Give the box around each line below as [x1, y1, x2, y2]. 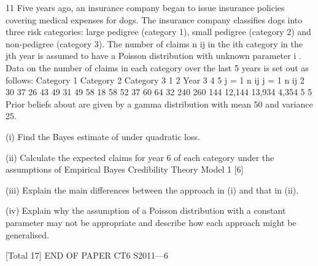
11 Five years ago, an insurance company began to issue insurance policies [6, 1, 285, 14]
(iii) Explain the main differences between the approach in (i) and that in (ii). [6, 183, 299, 196]
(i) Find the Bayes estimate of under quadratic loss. [6, 130, 200, 143]
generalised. [6, 228, 49, 241]
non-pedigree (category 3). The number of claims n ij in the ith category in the [6, 37, 303, 50]
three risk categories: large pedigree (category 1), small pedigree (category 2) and [6, 25, 311, 38]
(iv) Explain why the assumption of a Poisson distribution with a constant [6, 204, 286, 217]
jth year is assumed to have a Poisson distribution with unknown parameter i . [6, 49, 301, 62]
